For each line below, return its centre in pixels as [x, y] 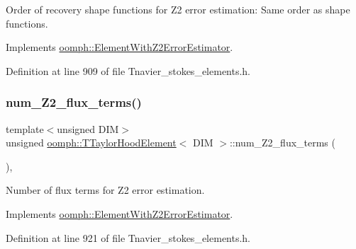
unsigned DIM [88, 128]
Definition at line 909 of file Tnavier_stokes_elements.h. [128, 70]
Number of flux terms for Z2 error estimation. [105, 190]
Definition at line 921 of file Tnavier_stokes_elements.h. [128, 237]
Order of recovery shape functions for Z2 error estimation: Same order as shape [178, 9]
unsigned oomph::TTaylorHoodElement [91, 143]
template [25, 128]
